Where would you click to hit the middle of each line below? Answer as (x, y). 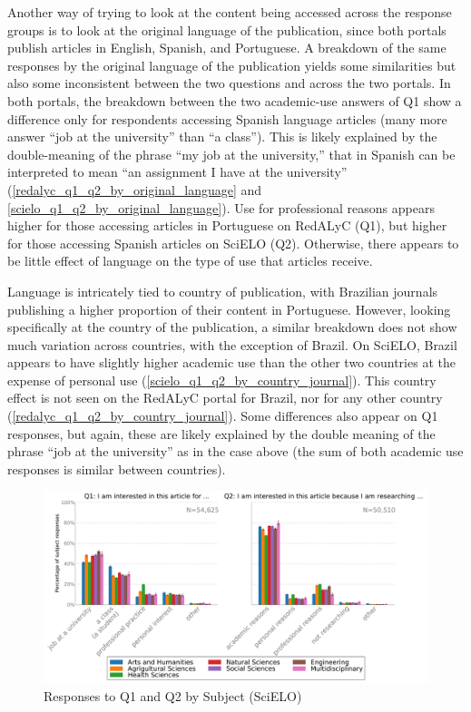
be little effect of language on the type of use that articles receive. (190, 261)
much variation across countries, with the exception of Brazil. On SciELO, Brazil (232, 344)
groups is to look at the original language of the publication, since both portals (227, 29)
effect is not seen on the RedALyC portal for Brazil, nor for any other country (225, 398)
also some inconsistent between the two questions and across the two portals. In (229, 83)
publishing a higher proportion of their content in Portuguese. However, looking (229, 309)
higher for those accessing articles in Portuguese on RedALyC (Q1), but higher (227, 225)
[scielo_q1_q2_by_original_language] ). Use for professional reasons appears (221, 207)
